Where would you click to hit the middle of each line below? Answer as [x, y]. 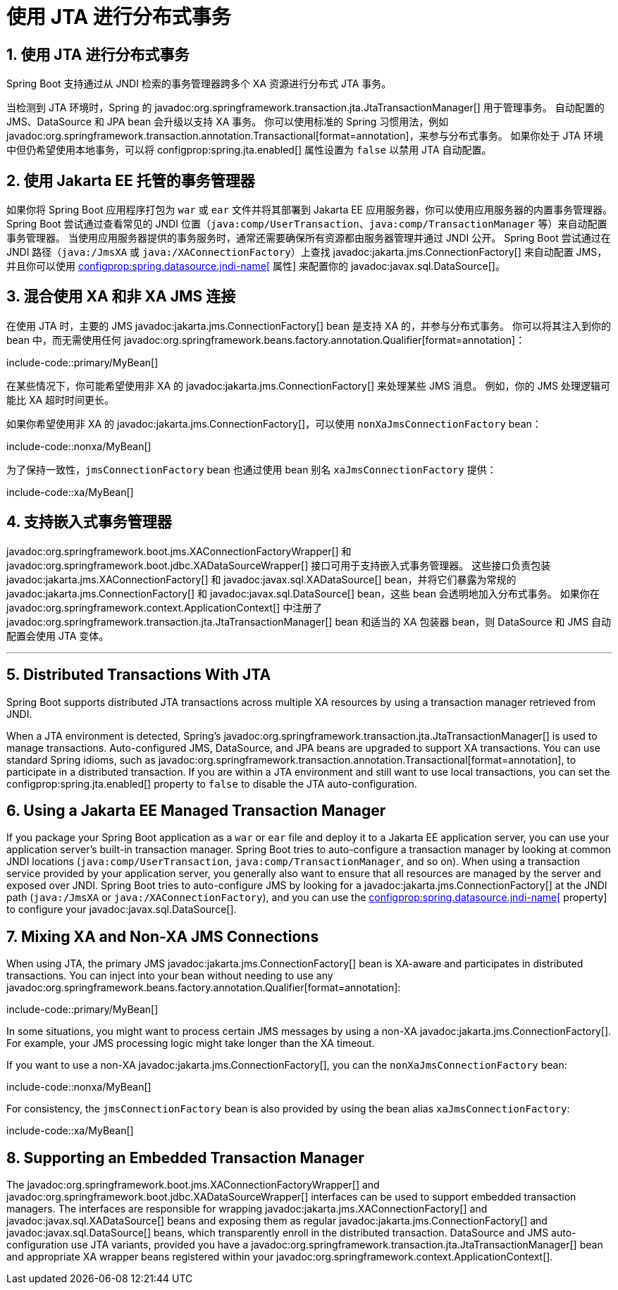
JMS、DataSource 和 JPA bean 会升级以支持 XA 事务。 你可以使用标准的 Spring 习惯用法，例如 [228, 122]
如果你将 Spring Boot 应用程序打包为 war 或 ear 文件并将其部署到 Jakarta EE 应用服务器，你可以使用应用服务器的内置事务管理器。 [309, 210]
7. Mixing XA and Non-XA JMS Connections [163, 936]
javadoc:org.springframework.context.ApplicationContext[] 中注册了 [165, 607]
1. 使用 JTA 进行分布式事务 [98, 54]
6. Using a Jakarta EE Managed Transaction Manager [196, 810]
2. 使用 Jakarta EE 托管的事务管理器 [131, 180]
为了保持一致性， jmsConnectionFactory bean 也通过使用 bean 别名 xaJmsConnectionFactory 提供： [252, 469]
